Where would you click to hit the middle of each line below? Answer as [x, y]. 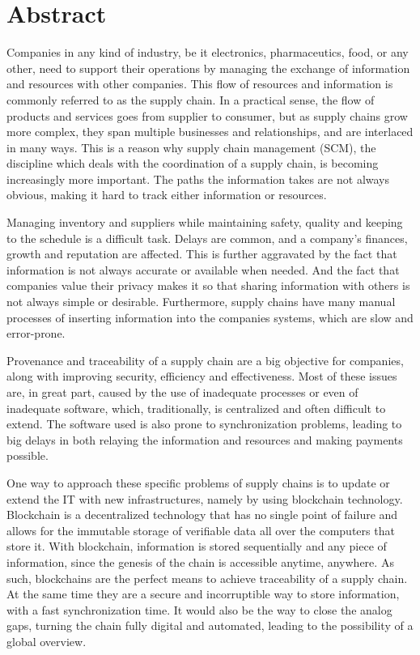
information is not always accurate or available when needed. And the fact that [203, 269]
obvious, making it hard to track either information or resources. [167, 195]
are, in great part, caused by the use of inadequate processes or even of [182, 392]
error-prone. [36, 333]
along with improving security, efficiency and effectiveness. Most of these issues [202, 376]
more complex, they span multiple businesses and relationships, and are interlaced [210, 132]
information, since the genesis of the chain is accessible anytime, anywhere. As [200, 561]
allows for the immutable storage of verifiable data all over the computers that [201, 530]
